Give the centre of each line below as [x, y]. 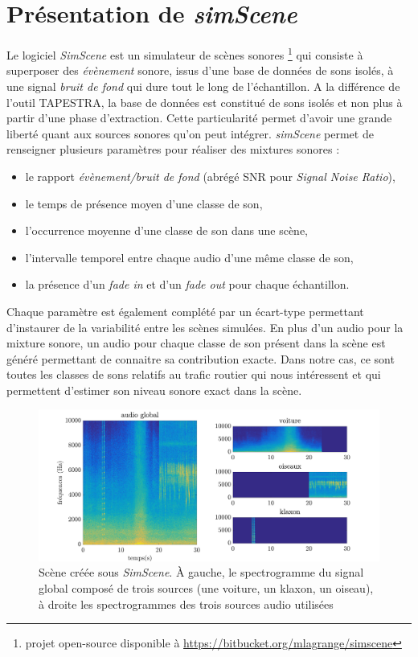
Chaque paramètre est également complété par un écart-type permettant [185, 311]
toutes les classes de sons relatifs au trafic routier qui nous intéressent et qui [194, 374]
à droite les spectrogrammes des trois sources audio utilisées [186, 604]
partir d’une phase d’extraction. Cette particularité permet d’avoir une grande [199, 118]
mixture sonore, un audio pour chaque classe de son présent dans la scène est [196, 343]
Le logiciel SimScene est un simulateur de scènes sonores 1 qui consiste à [185, 53]
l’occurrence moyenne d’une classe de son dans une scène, [166, 230]
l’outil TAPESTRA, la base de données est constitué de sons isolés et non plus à [205, 102]
